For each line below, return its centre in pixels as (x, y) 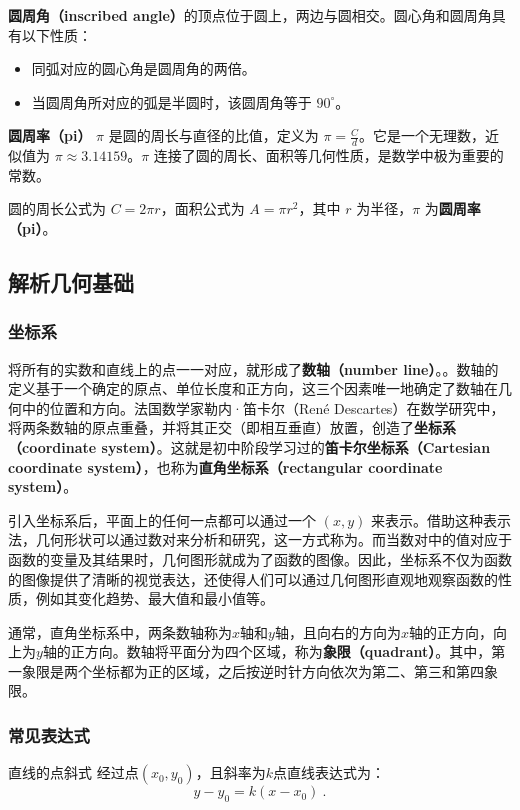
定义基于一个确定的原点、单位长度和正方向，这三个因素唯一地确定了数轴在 (253, 388)
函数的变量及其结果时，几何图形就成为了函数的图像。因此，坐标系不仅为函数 (260, 558)
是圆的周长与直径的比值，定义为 (213, 135)
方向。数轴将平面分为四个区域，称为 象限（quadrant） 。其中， (288, 651)
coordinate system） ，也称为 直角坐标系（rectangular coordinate (225, 466)
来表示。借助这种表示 (440, 519)
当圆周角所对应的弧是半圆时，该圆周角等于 (171, 101)
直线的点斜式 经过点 (73, 772)
